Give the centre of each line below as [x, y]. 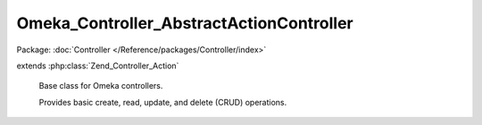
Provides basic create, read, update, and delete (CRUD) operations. [163, 102]
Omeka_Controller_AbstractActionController [185, 23]
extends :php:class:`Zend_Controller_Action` [98, 66]
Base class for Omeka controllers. [101, 86]
